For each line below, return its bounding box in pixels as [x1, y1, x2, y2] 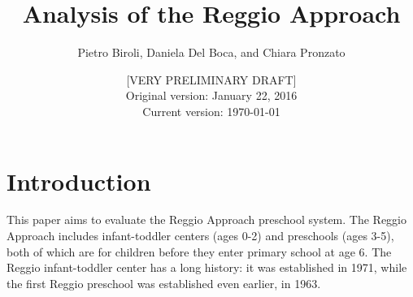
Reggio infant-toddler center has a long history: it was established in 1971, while [7, 259, 407, 276]
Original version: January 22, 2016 [125, 87, 298, 104]
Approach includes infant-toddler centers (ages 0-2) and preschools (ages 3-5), [7, 227, 394, 244]
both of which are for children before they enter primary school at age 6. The [7, 243, 392, 260]
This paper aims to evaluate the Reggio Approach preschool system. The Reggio [7, 211, 406, 228]
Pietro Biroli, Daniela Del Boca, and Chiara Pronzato [77, 44, 346, 61]
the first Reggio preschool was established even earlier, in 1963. [7, 274, 321, 291]
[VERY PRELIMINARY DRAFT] [126, 71, 297, 88]
